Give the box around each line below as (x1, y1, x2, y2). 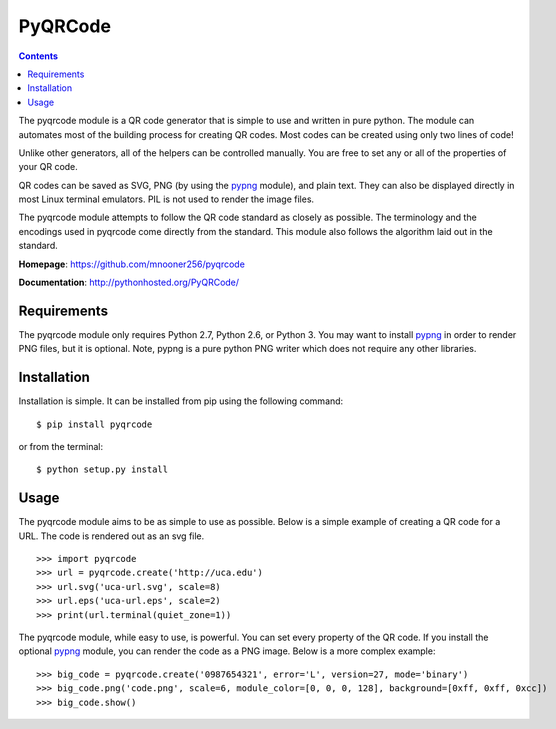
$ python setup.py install (36, 464, 169, 475)
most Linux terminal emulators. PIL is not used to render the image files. (18, 193, 315, 205)
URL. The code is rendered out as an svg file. (18, 530, 205, 542)
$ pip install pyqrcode (36, 418, 153, 430)
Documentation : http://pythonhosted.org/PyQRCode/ (18, 276, 240, 289)
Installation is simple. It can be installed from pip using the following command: (18, 395, 344, 407)
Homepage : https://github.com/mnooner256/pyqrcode (18, 258, 245, 270)
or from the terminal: (18, 441, 104, 452)
